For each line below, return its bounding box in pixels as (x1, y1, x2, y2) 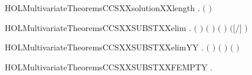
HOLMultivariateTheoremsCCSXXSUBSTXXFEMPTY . (5, 60, 212, 73)
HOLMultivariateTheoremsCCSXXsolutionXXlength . (5, 2, 200, 13)
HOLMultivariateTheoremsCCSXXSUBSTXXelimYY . (5, 41, 204, 53)
